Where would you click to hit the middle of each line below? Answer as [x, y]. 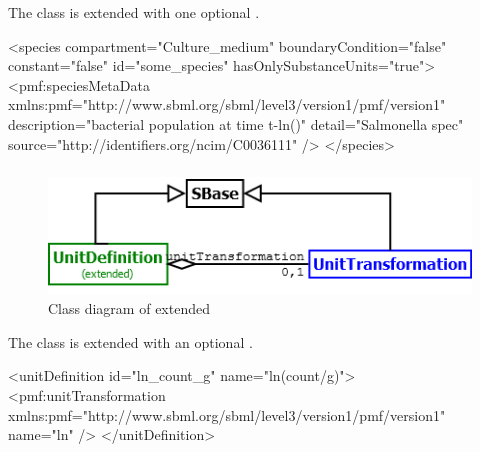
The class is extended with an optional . [130, 341]
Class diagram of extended [129, 308]
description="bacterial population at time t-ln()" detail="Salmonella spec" [236, 123]
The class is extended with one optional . [134, 12]
